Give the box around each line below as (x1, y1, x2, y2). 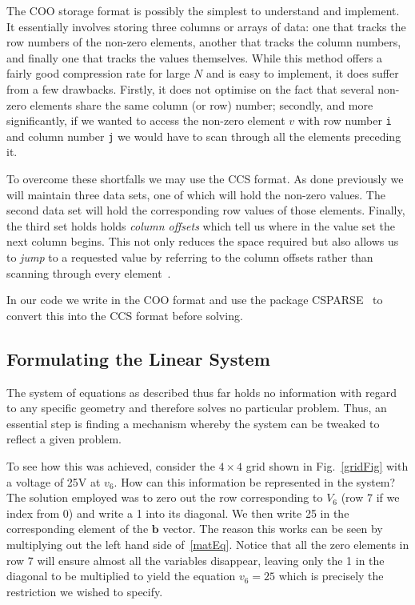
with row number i (297, 112, 392, 129)
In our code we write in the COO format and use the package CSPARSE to (6, 291, 383, 308)
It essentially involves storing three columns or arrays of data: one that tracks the (6, 18, 406, 34)
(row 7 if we (341, 489, 400, 506)
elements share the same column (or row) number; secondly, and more (30, 96, 373, 113)
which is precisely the (278, 567, 384, 584)
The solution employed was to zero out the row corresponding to (6, 489, 323, 506)
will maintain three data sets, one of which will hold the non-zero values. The (6, 186, 385, 202)
